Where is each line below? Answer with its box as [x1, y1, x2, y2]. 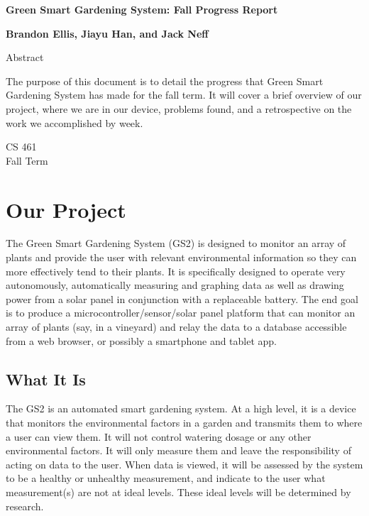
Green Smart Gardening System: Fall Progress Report [6, 2, 278, 16]
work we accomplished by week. [6, 115, 143, 130]
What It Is [6, 368, 86, 390]
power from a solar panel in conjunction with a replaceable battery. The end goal [6, 291, 358, 306]
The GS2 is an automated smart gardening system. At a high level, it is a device [6, 401, 356, 416]
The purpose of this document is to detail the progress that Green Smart [6, 73, 324, 88]
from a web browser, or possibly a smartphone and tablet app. [6, 333, 277, 348]
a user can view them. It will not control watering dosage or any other [6, 429, 312, 444]
